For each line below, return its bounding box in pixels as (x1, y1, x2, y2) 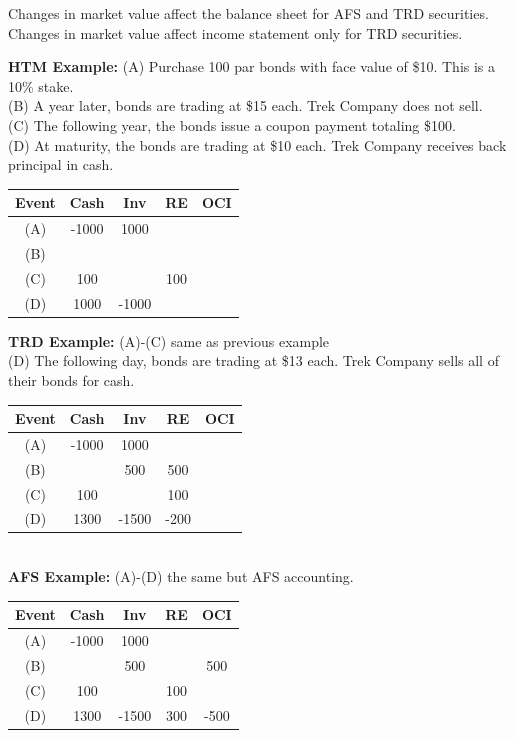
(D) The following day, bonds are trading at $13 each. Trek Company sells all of (8, 350, 499, 371)
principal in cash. (8, 154, 114, 175)
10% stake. (8, 75, 74, 96)
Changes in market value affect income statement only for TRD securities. (8, 22, 463, 43)
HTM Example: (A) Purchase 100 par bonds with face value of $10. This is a (8, 56, 496, 77)
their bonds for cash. (8, 369, 135, 390)
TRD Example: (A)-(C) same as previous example (8, 330, 330, 351)
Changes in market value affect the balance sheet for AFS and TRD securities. (8, 3, 489, 23)
